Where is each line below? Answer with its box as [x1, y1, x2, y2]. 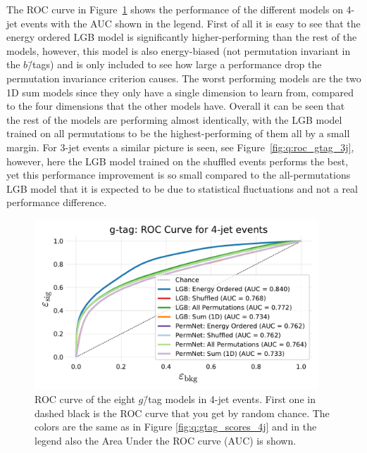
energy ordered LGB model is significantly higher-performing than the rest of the [6, 30, 357, 44]
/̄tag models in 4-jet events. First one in [143, 392, 316, 407]
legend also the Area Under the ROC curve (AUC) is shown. [35, 433, 297, 447]
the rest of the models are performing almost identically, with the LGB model [6, 112, 342, 127]
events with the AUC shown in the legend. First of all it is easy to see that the [20, 15, 361, 30]
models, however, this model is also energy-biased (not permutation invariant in [6, 43, 351, 58]
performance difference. [6, 195, 107, 210]
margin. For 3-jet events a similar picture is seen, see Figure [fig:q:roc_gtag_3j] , [6, 139, 354, 154]
